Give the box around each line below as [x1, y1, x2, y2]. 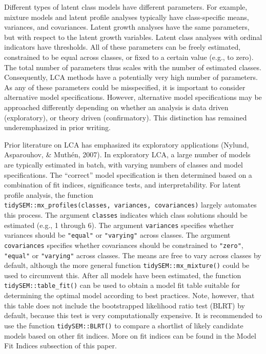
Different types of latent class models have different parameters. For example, [4, 2, 248, 12]
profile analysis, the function [4, 189, 93, 200]
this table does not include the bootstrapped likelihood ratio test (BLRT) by [4, 300, 245, 310]
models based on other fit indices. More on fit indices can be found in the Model [4, 330, 256, 341]
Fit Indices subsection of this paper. [4, 340, 117, 351]
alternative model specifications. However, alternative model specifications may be [4, 92, 262, 102]
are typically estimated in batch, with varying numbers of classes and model [4, 159, 243, 170]
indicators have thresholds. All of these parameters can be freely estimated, [4, 41, 241, 52]
